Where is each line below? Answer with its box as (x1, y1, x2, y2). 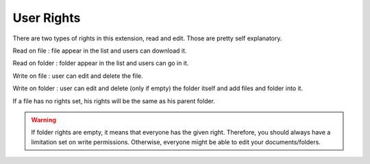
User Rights (12, 10, 81, 25)
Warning (31, 115, 56, 124)
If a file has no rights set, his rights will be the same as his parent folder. (12, 96, 216, 105)
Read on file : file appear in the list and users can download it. (12, 46, 187, 55)
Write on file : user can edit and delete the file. (12, 72, 143, 80)
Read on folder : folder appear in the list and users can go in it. (12, 59, 189, 68)
